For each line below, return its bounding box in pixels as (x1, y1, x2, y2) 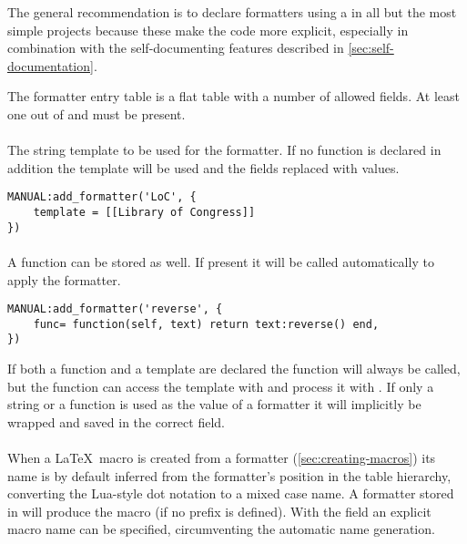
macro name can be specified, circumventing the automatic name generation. (7, 519, 435, 539)
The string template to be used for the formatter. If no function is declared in (7, 140, 442, 159)
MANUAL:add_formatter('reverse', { (7, 303, 223, 316)
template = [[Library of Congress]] (33, 206, 256, 219)
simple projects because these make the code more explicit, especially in (7, 20, 409, 39)
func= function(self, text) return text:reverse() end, (33, 317, 380, 331)
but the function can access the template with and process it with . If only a (7, 376, 434, 395)
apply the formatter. (7, 270, 121, 289)
